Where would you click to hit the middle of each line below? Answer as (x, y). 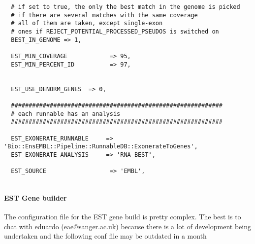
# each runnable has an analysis (66, 114)
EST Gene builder (35, 198)
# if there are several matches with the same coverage (104, 15)
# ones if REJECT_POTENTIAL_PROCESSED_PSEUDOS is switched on (115, 31)
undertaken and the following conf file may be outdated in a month (105, 236)
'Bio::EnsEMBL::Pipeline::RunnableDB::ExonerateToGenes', (101, 147)
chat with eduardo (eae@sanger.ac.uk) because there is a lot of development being (127, 226)
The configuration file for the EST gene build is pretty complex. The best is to (123, 217)
